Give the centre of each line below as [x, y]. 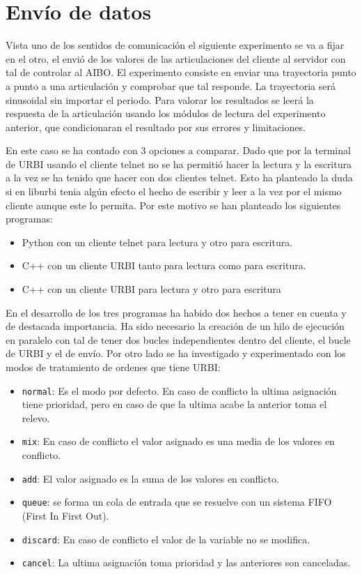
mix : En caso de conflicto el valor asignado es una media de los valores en [178, 441]
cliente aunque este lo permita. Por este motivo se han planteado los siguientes [173, 205]
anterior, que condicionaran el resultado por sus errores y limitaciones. [156, 127]
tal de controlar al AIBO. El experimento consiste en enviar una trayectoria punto [181, 72]
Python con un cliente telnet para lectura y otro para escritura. [157, 242]
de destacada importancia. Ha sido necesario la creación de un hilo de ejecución [175, 326]
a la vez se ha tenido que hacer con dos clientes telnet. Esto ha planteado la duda [179, 178]
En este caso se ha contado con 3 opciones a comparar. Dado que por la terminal [178, 150]
